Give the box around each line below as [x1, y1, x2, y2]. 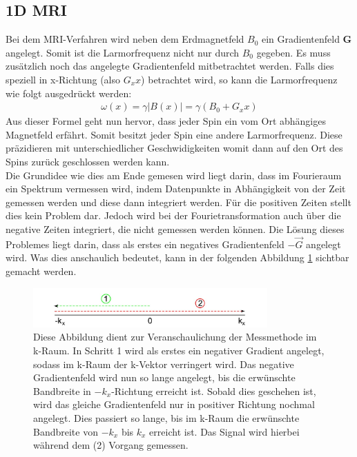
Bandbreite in [33, 383, 91, 398]
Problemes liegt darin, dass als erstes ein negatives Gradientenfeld [6, 236, 284, 251]
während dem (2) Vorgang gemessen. [33, 438, 189, 452]
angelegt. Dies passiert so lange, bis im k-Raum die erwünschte [33, 411, 300, 425]
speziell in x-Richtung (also [6, 72, 121, 86]
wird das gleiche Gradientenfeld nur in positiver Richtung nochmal [33, 397, 315, 412]
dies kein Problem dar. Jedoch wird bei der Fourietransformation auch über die [6, 208, 341, 223]
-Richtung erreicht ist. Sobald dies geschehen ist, [111, 383, 316, 398]
